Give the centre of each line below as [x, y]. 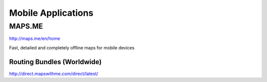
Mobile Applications [51, 13]
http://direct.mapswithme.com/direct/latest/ [54, 74]
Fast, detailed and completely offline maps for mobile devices [72, 47]
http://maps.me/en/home [35, 39]
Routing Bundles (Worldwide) [55, 62]
